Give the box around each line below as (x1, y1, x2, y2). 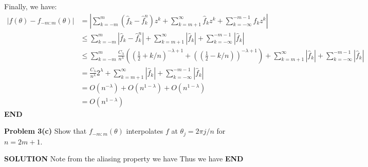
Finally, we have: (4, 1, 57, 11)
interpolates (126, 126, 163, 136)
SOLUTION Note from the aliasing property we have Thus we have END (4, 153, 244, 164)
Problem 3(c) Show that (4, 126, 87, 136)
